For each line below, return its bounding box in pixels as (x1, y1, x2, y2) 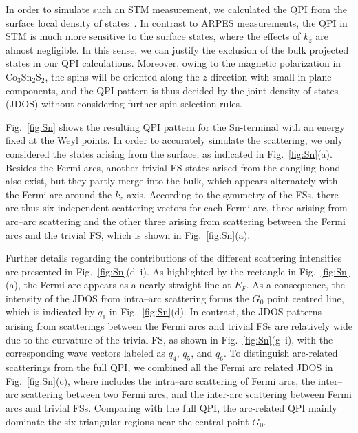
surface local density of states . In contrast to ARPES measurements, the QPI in (6, 15, 348, 30)
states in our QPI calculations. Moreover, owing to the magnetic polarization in (6, 56, 341, 70)
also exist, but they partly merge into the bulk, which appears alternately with (6, 173, 338, 188)
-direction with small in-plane (207, 69, 332, 83)
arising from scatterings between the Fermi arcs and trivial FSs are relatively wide (6, 319, 352, 333)
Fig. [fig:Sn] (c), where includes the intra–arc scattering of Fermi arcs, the (6, 373, 315, 388)
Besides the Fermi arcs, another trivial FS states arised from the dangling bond (6, 160, 341, 174)
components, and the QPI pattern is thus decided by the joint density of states (6, 83, 339, 97)
